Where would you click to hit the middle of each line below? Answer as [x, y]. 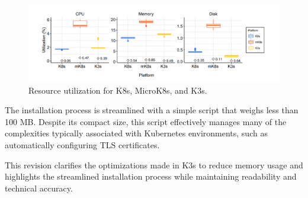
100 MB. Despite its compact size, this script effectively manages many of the [146, 121]
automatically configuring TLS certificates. [82, 144]
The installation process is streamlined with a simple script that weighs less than [152, 110]
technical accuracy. [39, 188]
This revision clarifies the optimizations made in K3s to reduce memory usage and [154, 165]
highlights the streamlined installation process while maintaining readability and [151, 176]
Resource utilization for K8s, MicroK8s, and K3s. [118, 90]
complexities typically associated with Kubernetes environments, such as [136, 133]
